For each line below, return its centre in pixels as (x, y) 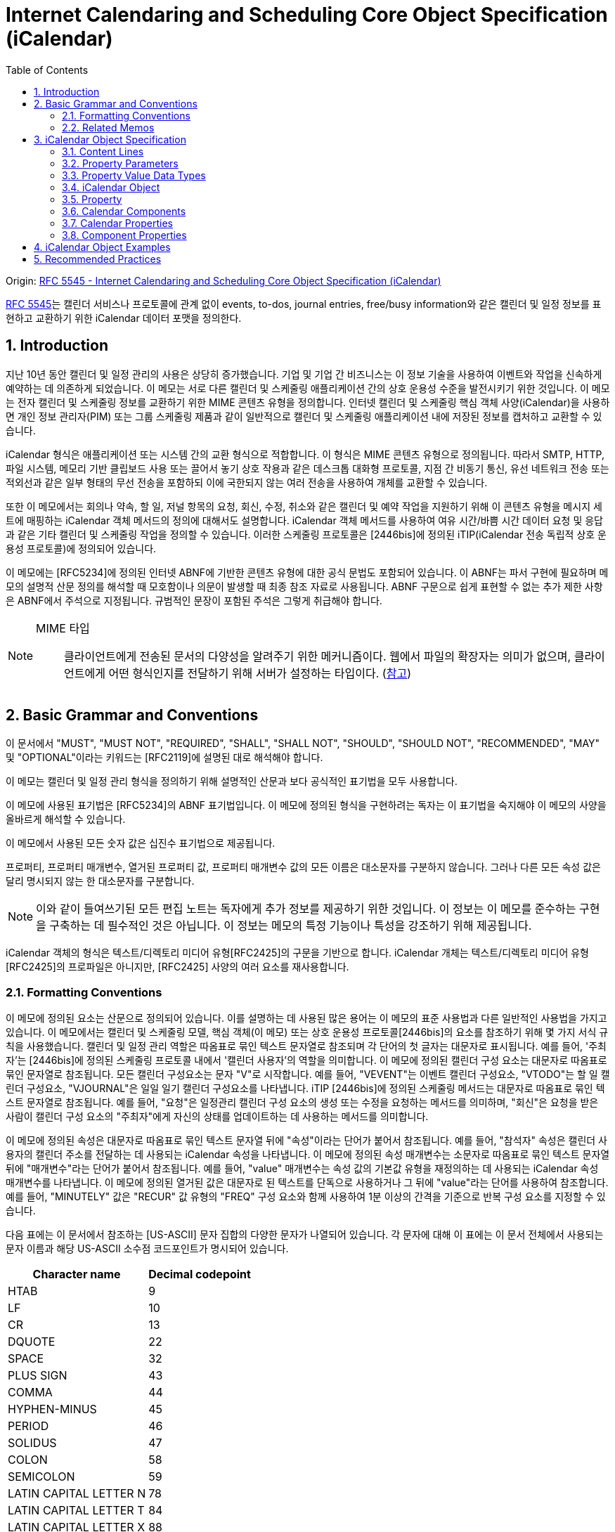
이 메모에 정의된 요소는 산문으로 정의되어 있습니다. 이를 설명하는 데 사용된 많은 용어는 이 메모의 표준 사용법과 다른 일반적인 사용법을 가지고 (306, 1018)
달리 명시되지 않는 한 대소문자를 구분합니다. (100, 881)
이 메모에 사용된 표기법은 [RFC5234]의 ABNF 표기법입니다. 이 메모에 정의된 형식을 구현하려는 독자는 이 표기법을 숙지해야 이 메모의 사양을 (306, 805)
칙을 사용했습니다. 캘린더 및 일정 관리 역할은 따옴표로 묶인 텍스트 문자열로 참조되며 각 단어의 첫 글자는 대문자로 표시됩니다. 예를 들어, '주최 (306, 1046)
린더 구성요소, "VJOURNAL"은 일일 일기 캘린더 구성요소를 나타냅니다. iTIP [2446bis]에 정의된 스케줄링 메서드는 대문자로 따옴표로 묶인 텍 (305, 1089)
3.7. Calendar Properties (117, 223)
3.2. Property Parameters (120, 163)
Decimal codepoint (200, 1274)
